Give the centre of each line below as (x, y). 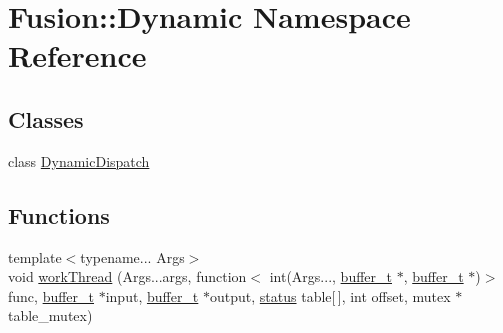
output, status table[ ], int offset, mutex (330, 295)
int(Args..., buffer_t (330, 276)
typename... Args (132, 256)
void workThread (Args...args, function (127, 276)
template (35, 256)
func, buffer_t (51, 295)
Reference (77, 55)
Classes (46, 118)
